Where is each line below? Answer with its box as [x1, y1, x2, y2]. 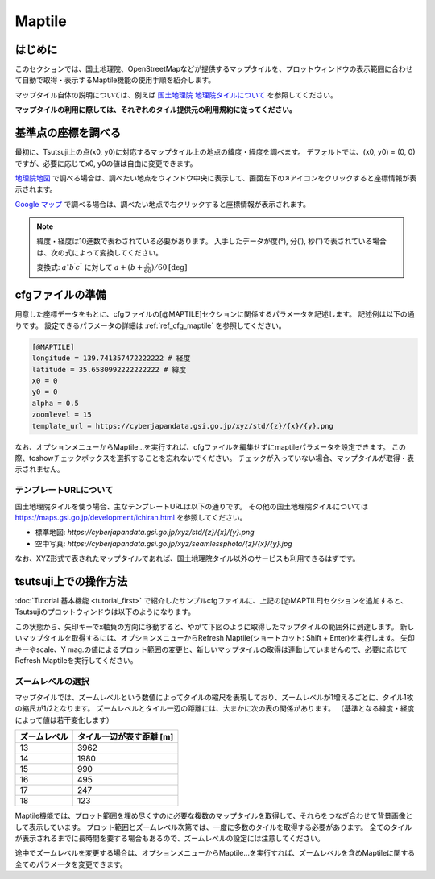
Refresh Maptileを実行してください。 [14, 655, 138, 665]
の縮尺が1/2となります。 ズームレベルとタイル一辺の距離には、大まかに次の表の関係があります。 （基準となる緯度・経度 [14, 703, 415, 713]
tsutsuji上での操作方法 [14, 574, 128, 588]
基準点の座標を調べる [14, 126, 121, 140]
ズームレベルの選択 [14, 675, 89, 686]
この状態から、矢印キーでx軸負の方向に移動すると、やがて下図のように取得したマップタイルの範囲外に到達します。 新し [14, 621, 415, 632]
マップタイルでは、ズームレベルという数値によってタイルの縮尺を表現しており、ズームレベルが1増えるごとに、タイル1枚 [14, 693, 414, 703]
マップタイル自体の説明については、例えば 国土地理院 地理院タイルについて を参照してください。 [14, 89, 338, 100]
